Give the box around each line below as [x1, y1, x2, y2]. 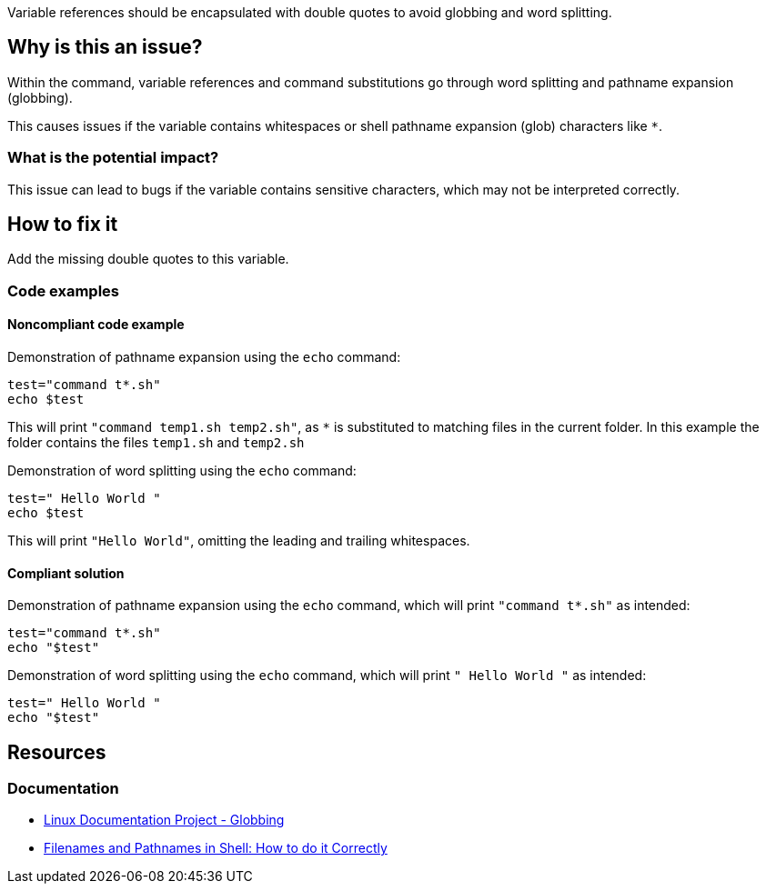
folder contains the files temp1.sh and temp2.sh [7, 435, 305, 451]
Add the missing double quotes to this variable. [7, 251, 289, 267]
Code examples [7, 281, 120, 300]
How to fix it [7, 213, 118, 236]
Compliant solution [7, 565, 125, 581]
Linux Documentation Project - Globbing [44, 812, 285, 828]
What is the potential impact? [7, 148, 219, 167]
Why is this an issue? [7, 35, 203, 59]
